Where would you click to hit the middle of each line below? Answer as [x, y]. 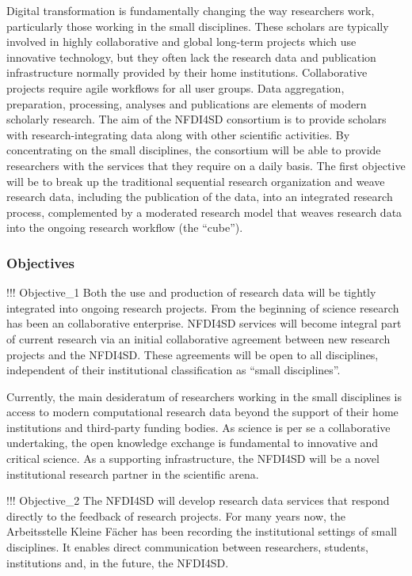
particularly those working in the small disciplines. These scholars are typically [198, 26]
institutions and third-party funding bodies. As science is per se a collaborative [198, 427]
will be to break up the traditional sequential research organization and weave [196, 181]
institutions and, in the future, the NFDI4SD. [118, 562]
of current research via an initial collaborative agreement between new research [198, 338]
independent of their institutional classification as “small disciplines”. [174, 370]
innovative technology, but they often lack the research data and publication [191, 57]
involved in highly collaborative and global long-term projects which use [181, 42]
